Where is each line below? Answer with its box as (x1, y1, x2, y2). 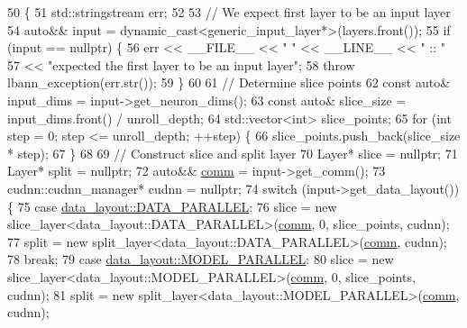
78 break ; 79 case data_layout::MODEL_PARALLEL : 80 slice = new (7, 250, 394, 269)
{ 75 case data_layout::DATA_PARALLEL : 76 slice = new (7, 196, 337, 215)
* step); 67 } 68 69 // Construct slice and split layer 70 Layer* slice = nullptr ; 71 (7, 143, 458, 162)
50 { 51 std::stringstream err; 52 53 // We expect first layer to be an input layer (7, 3, 451, 21)
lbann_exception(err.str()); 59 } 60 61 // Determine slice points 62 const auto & (7, 73, 451, 92)
